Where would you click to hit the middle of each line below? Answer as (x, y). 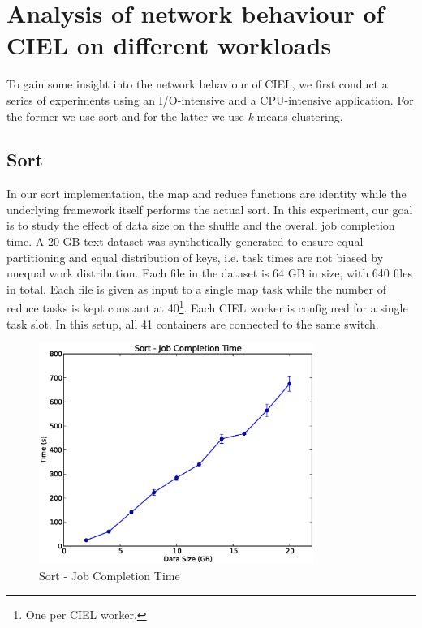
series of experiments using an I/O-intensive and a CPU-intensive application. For (210, 99)
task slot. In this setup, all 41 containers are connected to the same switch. (193, 323)
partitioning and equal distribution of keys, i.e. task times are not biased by (195, 257)
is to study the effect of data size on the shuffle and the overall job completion (201, 225)
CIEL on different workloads (169, 45)
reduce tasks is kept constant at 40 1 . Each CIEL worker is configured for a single (207, 307)
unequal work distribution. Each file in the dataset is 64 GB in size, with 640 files (209, 273)
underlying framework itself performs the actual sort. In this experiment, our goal (210, 209)
